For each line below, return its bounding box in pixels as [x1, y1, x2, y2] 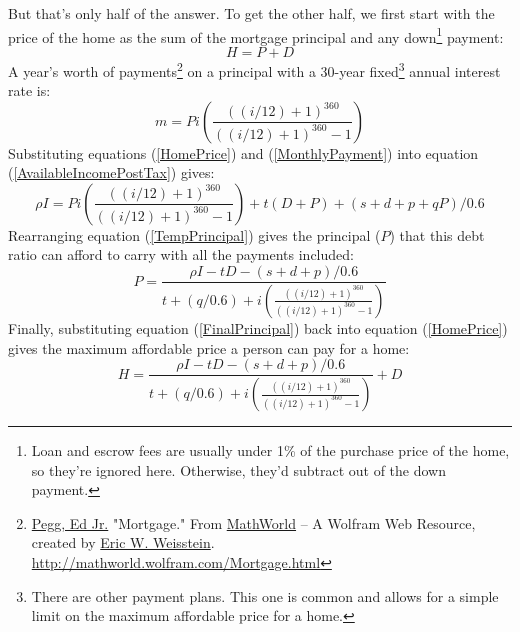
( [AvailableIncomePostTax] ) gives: [8, 162, 215, 183]
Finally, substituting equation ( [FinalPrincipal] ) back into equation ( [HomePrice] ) [8, 317, 508, 338]
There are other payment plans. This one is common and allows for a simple [31, 585, 499, 606]
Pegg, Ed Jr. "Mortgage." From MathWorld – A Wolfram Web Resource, [31, 512, 476, 533]
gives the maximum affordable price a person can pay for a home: [8, 337, 410, 358]
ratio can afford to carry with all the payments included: [8, 244, 354, 265]
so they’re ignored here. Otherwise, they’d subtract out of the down [31, 459, 447, 480]
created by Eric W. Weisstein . [31, 532, 215, 553]
